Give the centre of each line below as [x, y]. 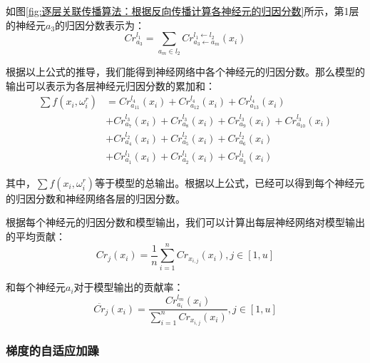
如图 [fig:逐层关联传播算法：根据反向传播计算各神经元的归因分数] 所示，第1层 [183, 11]
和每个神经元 [36, 287]
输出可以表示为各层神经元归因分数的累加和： [111, 85]
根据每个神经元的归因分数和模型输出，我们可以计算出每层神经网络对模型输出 [185, 222]
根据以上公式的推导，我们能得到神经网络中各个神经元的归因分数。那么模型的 [185, 72]
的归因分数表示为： [100, 25]
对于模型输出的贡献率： [129, 287]
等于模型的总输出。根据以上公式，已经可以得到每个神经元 [230, 182]
